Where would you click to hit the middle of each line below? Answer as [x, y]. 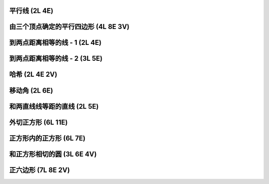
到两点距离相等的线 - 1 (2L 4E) [55, 43]
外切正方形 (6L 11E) [39, 122]
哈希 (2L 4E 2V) [33, 75]
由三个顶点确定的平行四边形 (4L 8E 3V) [69, 27]
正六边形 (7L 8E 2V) [40, 170]
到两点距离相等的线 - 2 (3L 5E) [56, 59]
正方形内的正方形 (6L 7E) [47, 138]
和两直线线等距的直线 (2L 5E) [54, 106]
